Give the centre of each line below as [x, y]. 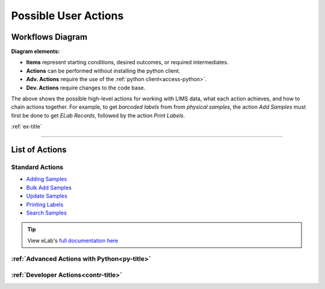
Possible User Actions [67, 16]
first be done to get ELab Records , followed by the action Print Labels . [98, 115]
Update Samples [47, 196]
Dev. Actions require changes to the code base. [86, 88]
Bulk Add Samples [49, 187]
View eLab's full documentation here [73, 240]
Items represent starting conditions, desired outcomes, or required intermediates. [127, 62]
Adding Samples [47, 179]
